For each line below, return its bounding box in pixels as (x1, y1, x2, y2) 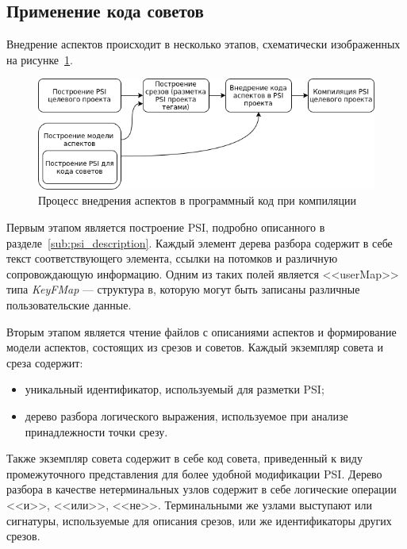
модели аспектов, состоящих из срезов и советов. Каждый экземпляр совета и (6, 339, 383, 355)
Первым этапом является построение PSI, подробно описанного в (6, 219, 325, 236)
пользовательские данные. (6, 297, 132, 313)
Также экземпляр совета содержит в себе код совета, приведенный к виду (6, 450, 363, 466)
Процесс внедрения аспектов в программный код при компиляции (38, 192, 356, 209)
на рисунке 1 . (6, 51, 73, 67)
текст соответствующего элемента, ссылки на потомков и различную (6, 250, 338, 267)
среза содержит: (6, 354, 83, 370)
